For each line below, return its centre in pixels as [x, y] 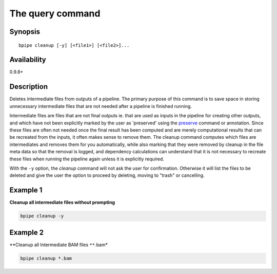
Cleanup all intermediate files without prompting [62, 203]
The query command [55, 13]
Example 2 [26, 232]
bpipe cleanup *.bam [46, 258]
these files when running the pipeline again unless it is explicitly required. [87, 159]
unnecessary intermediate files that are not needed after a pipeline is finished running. [101, 106]
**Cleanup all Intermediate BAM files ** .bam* [59, 245]
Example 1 [26, 190]
